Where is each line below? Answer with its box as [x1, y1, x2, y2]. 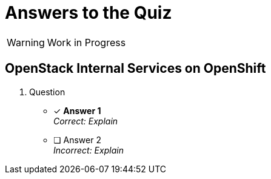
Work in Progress [47, 36, 126, 49]
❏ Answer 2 [53, 134, 101, 145]
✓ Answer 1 [53, 105, 101, 116]
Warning [7, 36, 45, 49]
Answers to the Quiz [5, 2, 172, 23]
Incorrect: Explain [53, 144, 124, 155]
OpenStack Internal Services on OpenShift [5, 61, 266, 76]
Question [29, 86, 65, 97]
